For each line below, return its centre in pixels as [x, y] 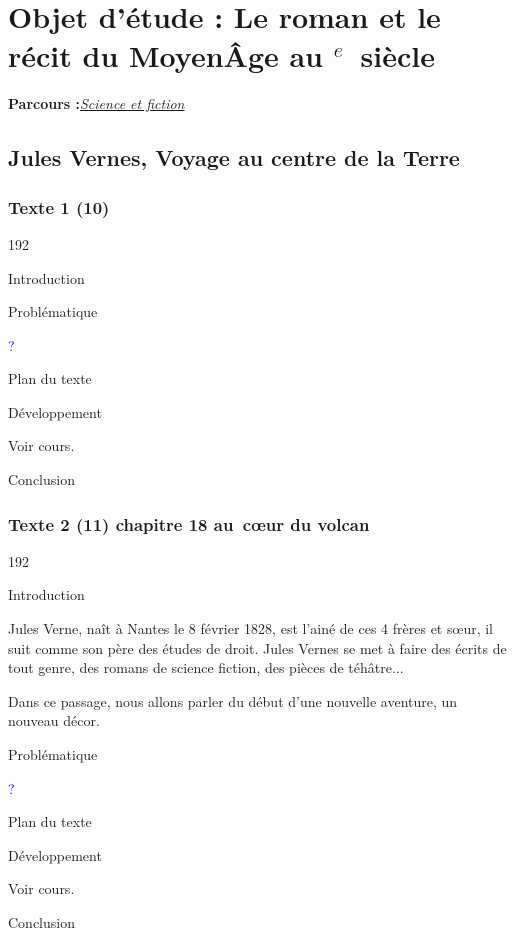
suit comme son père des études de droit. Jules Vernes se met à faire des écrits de [257, 647]
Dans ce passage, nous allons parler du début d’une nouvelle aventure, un [233, 700]
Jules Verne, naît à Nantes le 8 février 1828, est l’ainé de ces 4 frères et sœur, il [250, 628]
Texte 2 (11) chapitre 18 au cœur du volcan [189, 523]
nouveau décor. [54, 720]
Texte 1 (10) [59, 206]
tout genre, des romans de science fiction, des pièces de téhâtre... [206, 667]
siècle [397, 55]
